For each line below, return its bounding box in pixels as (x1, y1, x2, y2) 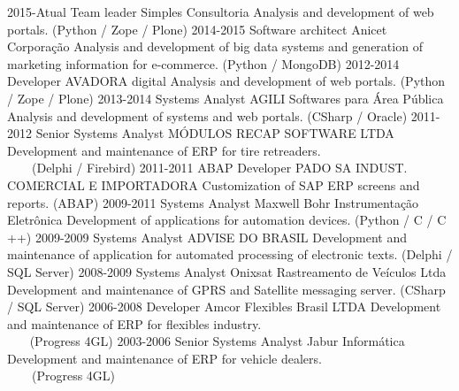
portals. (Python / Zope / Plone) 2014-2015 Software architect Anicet (7, 19, 387, 38)
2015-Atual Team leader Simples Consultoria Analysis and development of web (7, 3, 434, 20)
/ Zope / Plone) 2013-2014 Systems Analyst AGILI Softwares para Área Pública (7, 88, 444, 107)
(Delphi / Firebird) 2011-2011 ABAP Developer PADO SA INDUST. (31, 158, 408, 177)
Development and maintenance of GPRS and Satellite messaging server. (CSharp (7, 280, 446, 298)
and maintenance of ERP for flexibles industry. (7, 314, 262, 333)
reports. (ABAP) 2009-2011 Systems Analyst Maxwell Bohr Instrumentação (7, 193, 419, 211)
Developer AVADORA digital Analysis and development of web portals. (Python (7, 72, 446, 90)
